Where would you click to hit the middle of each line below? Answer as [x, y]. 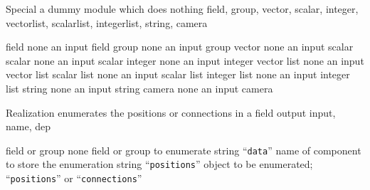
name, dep [28, 126]
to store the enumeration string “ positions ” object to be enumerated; [159, 164]
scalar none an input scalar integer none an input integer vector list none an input [185, 60]
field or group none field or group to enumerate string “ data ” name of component [184, 150]
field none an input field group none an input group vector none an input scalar [180, 47]
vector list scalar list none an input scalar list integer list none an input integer [178, 74]
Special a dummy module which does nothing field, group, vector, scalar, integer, [182, 9]
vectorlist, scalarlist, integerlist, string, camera [107, 22]
